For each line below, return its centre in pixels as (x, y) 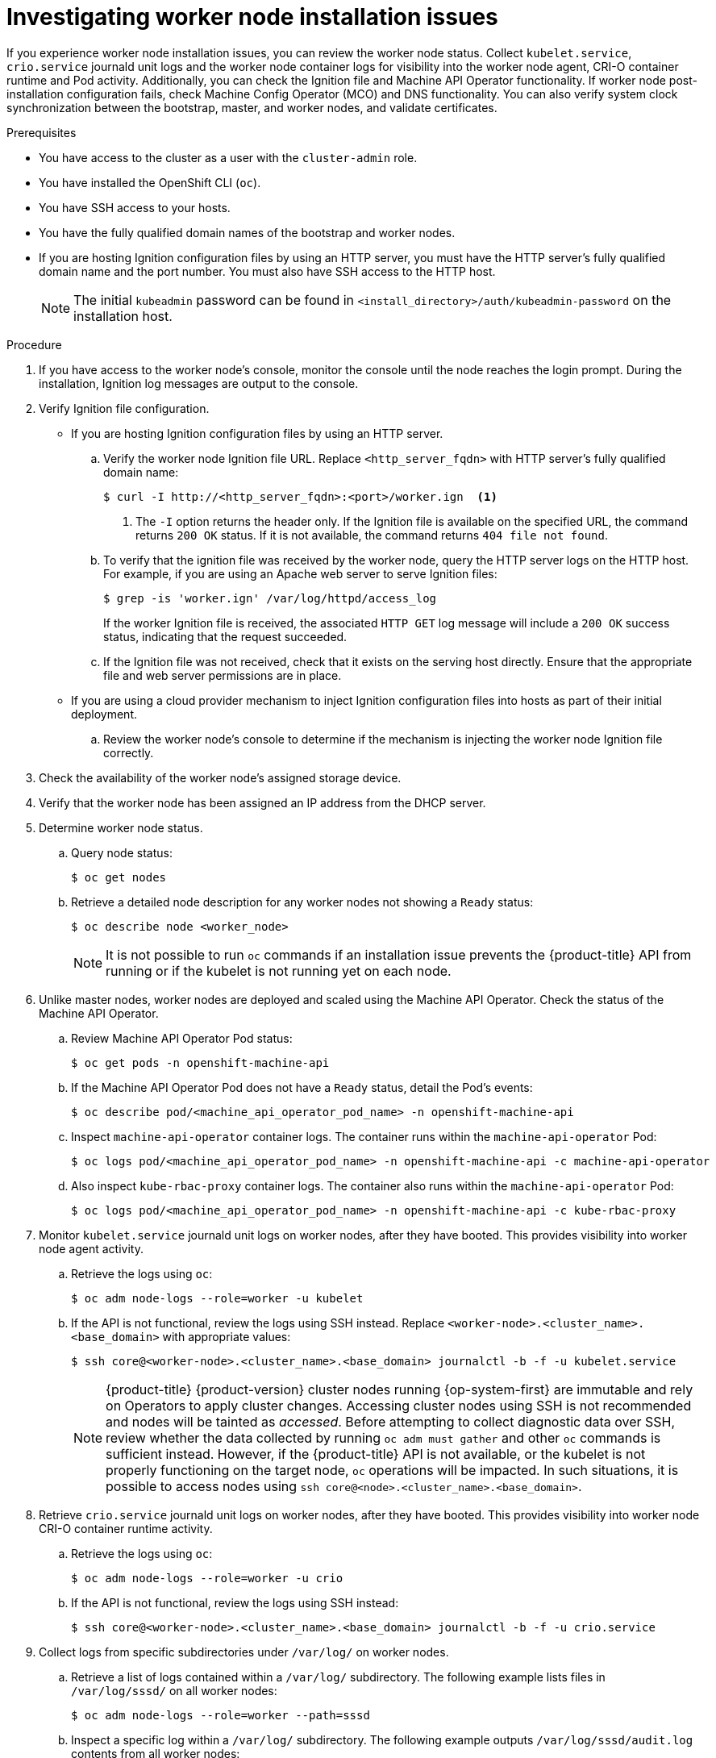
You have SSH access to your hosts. (135, 207)
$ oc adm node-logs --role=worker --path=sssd (221, 1715)
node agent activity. (91, 1248)
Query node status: (122, 852)
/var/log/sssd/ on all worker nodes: (174, 1690)
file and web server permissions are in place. (223, 675)
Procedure (34, 344)
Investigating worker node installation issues (252, 17)
